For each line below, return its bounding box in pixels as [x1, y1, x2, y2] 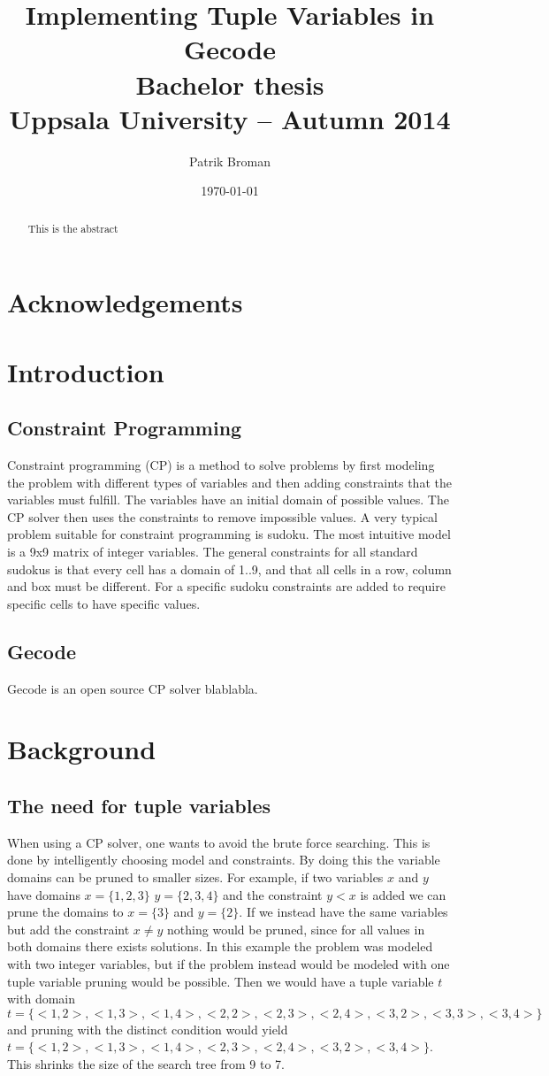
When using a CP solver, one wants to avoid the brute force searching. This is [7, 833, 431, 851]
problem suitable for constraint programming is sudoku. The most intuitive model [7, 525, 451, 543]
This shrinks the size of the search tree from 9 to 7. [7, 1054, 285, 1072]
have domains [7, 885, 80, 903]
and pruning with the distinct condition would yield [7, 1019, 288, 1038]
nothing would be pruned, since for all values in [167, 919, 425, 938]
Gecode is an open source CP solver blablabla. [7, 679, 258, 697]
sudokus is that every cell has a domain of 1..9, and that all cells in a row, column [7, 559, 452, 578]
